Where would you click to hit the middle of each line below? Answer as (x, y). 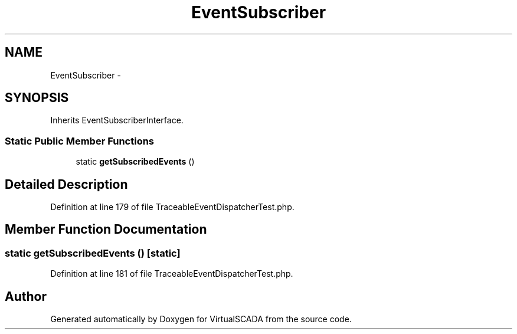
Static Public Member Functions (80, 141)
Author (26, 296)
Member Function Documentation (106, 230)
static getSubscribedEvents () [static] (93, 253)
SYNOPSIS (37, 98)
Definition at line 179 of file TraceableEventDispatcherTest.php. (172, 207)
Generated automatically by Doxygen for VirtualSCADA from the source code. (201, 319)
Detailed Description (66, 184)
